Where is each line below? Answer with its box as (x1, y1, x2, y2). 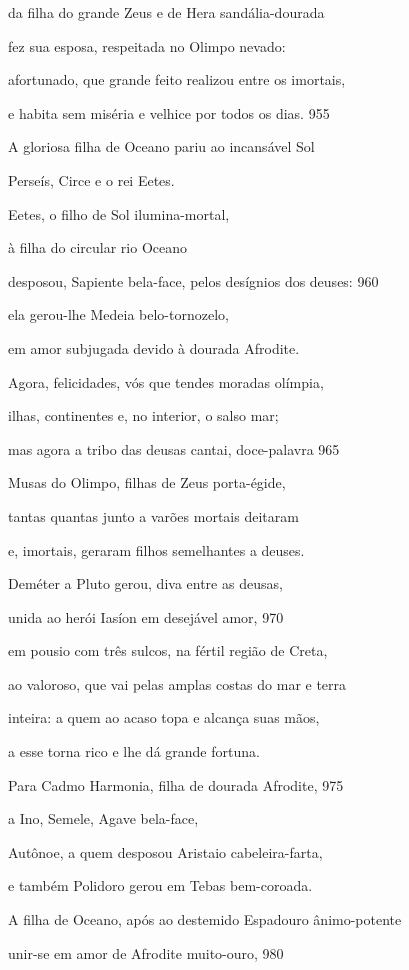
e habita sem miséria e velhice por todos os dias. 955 (8, 102, 330, 123)
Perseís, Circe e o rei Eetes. (8, 169, 175, 190)
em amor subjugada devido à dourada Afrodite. (8, 337, 300, 358)
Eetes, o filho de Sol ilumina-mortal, (8, 203, 230, 224)
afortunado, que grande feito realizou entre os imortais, (8, 69, 346, 90)
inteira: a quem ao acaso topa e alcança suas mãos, (8, 707, 320, 728)
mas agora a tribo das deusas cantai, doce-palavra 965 (8, 438, 340, 459)
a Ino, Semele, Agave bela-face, (8, 808, 199, 829)
